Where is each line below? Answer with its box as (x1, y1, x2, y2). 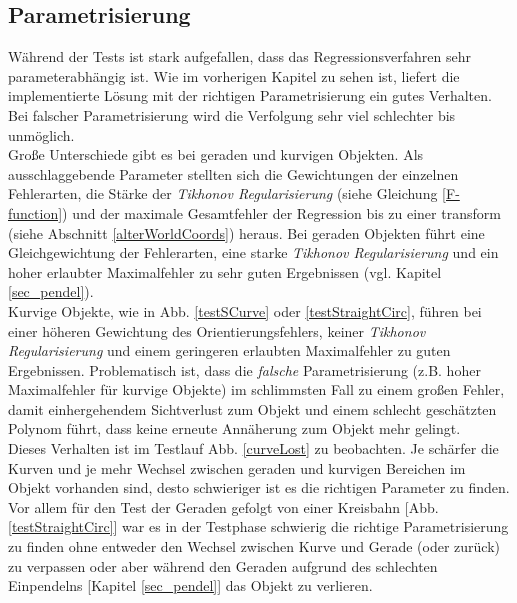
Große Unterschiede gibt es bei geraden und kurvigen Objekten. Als (8, 144, 424, 165)
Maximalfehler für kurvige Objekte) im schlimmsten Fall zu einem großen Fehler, (8, 379, 505, 400)
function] (8, 202, 63, 223)
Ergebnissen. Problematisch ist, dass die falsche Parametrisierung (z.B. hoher (8, 359, 481, 380)
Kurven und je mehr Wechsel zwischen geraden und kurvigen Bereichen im (8, 457, 466, 478)
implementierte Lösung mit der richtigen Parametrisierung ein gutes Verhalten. (8, 85, 492, 106)
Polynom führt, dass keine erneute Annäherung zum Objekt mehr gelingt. (8, 418, 461, 439)
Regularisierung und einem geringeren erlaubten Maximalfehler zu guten (8, 340, 451, 361)
